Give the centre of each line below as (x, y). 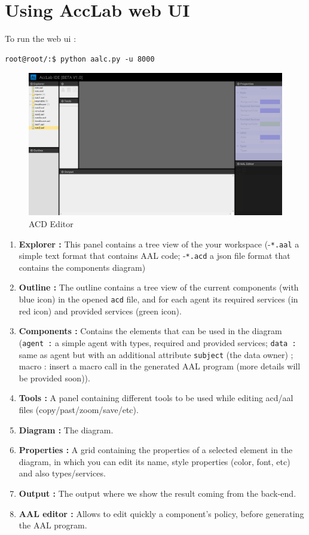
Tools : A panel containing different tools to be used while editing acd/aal (156, 398)
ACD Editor (51, 223)
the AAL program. (53, 525)
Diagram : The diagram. (66, 429)
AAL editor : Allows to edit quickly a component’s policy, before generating (161, 513)
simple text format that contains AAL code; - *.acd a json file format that (154, 256)
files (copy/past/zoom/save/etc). (79, 410)
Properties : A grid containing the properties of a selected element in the (156, 450)
